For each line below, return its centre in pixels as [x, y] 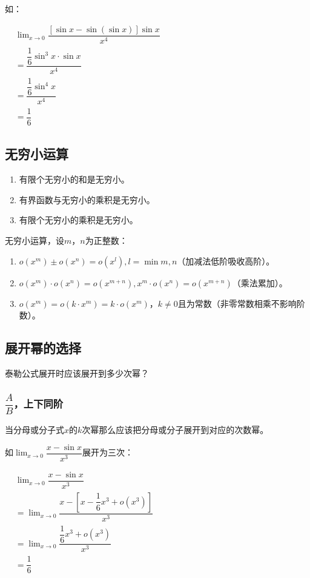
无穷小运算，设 [35, 240]
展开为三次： [107, 452]
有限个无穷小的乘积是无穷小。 [78, 220]
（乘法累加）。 [260, 282]
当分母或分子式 [35, 430]
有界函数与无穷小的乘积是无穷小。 [87, 199]
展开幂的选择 [43, 348]
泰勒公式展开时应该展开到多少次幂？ [77, 373]
